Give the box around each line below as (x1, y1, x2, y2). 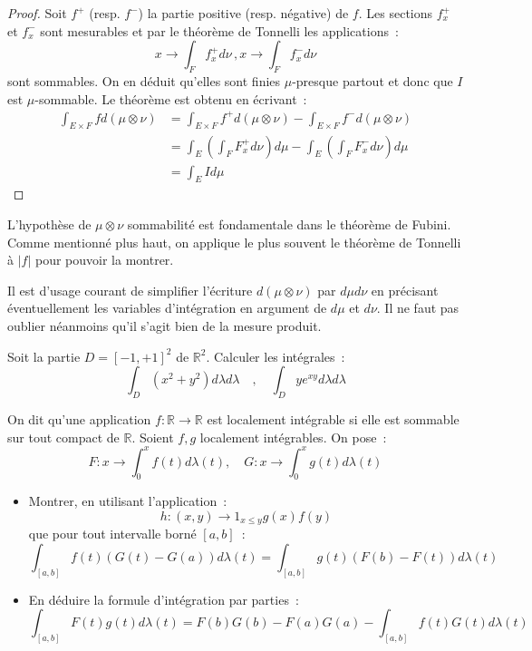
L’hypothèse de (7, 214, 92, 233)
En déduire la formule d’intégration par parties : (28, 589, 299, 608)
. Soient (131, 427, 174, 446)
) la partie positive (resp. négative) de (138, 4, 349, 22)
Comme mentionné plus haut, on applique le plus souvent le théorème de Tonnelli (7, 232, 461, 251)
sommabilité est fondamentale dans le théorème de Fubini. (127, 214, 451, 233)
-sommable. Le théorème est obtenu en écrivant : (34, 89, 307, 108)
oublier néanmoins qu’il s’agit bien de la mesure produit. (7, 316, 322, 335)
